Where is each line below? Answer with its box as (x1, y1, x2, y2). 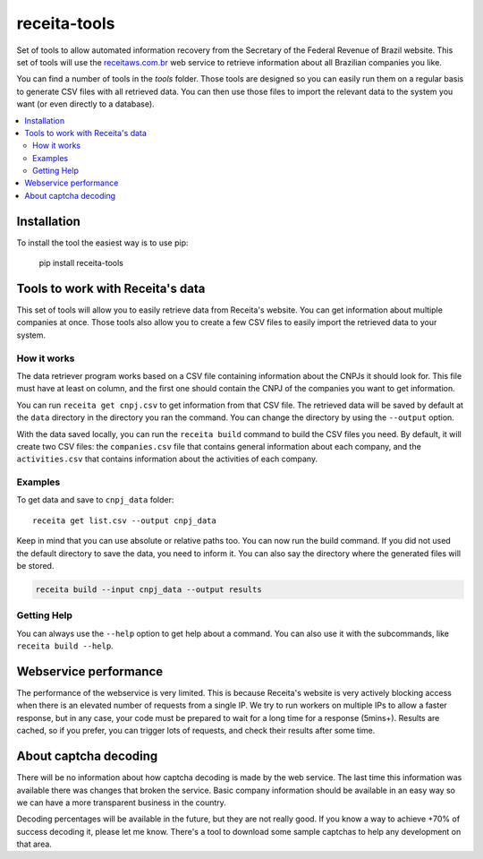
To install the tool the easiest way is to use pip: (16, 237, 189, 248)
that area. (16, 838, 53, 850)
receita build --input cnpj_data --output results (35, 585, 263, 595)
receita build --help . (16, 640, 114, 651)
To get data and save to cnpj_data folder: (16, 494, 174, 505)
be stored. (16, 561, 55, 571)
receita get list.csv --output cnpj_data (32, 515, 216, 526)
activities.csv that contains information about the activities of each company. (16, 453, 318, 465)
